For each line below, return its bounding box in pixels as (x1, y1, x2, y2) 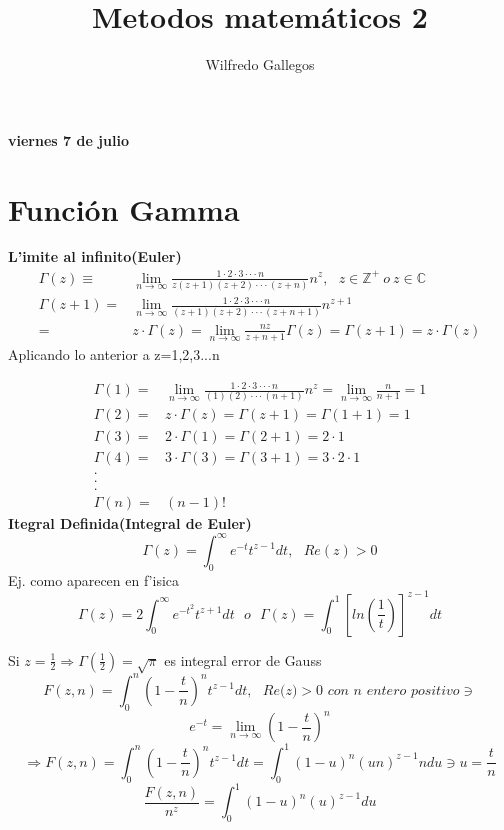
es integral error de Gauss (164, 649, 322, 670)
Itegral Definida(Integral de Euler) (8, 512, 252, 533)
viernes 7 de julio (8, 129, 129, 150)
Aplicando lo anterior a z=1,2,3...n (8, 344, 220, 364)
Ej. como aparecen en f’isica (8, 569, 180, 590)
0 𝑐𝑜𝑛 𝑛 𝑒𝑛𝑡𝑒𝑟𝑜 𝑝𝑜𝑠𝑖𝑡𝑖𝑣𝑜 (316, 683, 460, 698)
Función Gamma (8, 188, 240, 229)
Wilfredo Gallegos (205, 54, 315, 75)
